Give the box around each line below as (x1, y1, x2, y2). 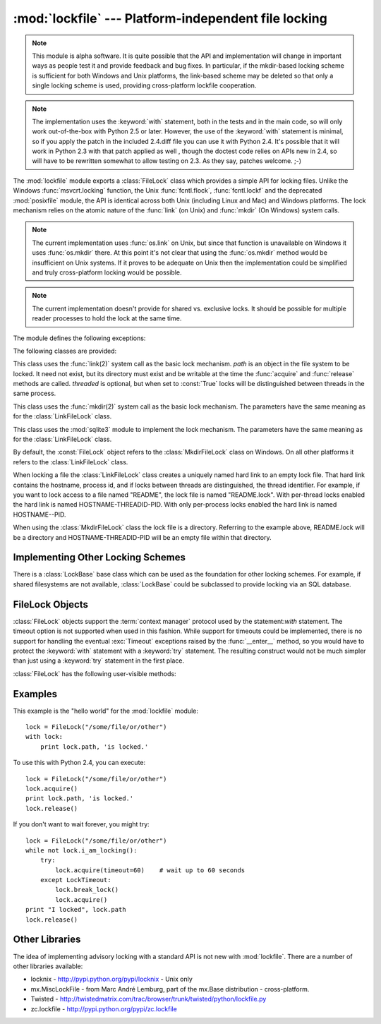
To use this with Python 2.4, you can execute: (13, 759, 146, 767)
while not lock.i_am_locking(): (25, 846, 138, 854)
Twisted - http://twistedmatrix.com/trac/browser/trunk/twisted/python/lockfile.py (30, 995, 267, 1004)
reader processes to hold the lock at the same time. (32, 314, 182, 323)
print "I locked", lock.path (25, 905, 126, 914)
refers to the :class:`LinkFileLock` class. (13, 457, 128, 466)
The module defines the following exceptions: (13, 334, 146, 342)
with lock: (25, 733, 64, 741)
